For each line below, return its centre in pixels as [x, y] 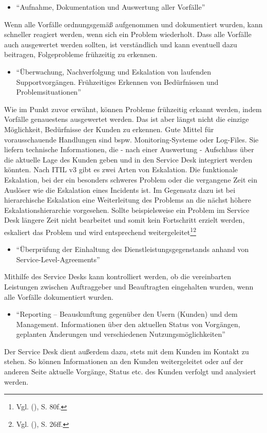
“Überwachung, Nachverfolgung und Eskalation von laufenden [113, 71]
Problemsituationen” [49, 92]
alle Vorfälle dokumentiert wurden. [59, 296]
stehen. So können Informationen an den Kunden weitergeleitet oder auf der [124, 361]
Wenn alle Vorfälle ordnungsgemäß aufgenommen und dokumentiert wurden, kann [133, 24]
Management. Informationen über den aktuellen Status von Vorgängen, [128, 324]
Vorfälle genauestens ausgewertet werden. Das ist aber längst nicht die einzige [127, 119]
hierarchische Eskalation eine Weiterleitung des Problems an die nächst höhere [128, 200]
